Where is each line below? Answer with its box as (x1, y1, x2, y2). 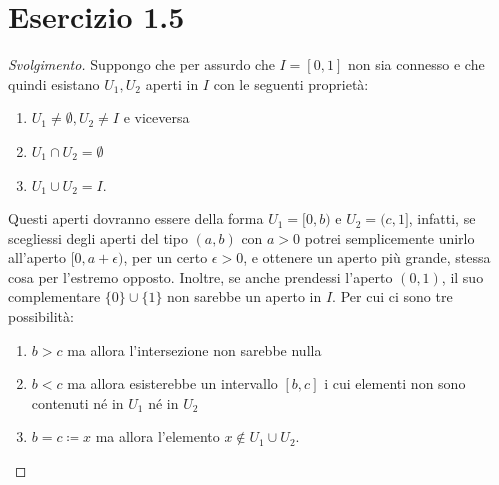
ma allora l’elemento (95, 426, 220, 447)
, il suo (441, 266, 484, 287)
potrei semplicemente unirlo (304, 227, 475, 248)
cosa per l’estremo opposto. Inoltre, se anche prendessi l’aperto (8, 266, 393, 287)
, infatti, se (408, 208, 476, 229)
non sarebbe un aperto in (167, 286, 322, 307)
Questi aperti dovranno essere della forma (8, 208, 264, 229)
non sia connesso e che (347, 54, 485, 75)
